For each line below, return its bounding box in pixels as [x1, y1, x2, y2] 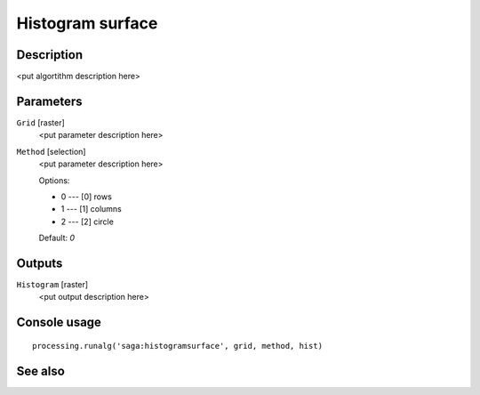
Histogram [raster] [16, 279, 89, 289]
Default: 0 [38, 232, 76, 244]
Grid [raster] [16, 117, 66, 128]
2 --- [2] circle [60, 216, 115, 227]
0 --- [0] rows [60, 191, 113, 202]
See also [16, 363, 66, 378]
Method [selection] [16, 146, 86, 157]
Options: [38, 174, 70, 186]
